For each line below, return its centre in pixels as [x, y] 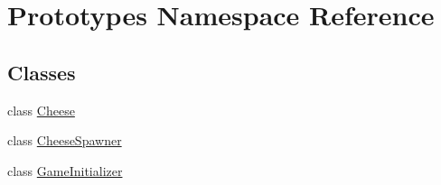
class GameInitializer [65, 170]
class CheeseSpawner [65, 140]
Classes [42, 72]
